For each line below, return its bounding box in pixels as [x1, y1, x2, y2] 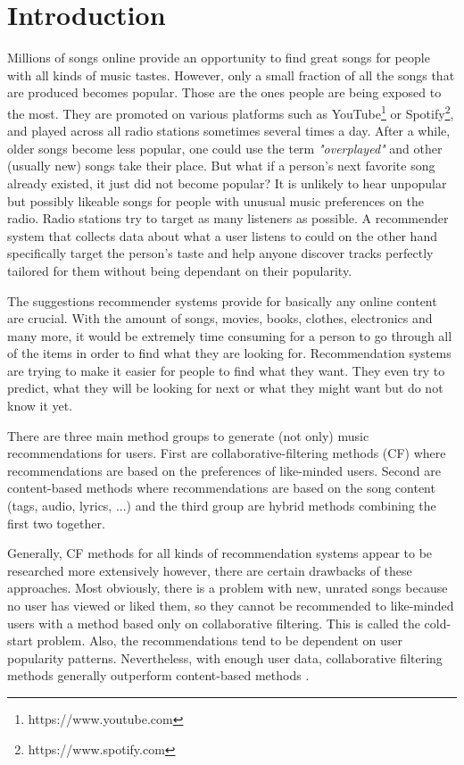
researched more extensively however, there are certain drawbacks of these [7, 561, 412, 579]
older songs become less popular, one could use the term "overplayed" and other [7, 138, 443, 157]
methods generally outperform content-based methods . [7, 666, 310, 685]
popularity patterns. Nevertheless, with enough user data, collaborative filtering [7, 648, 443, 667]
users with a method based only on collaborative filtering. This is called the [7, 613, 420, 632]
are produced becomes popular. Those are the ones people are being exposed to [7, 83, 442, 102]
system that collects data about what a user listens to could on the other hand [7, 226, 437, 245]
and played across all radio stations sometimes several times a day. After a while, [7, 121, 451, 140]
